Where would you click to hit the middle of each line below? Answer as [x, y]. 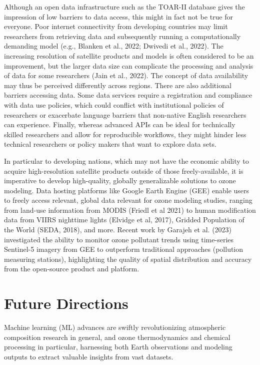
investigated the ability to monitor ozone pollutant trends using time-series [119, 239]
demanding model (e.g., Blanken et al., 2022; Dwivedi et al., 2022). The [114, 46]
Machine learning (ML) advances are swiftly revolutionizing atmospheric [115, 327]
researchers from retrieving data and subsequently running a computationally [122, 36]
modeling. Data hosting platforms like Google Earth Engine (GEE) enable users [127, 190]
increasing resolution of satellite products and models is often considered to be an [129, 55]
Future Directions [66, 303]
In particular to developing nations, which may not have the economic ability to [126, 160]
